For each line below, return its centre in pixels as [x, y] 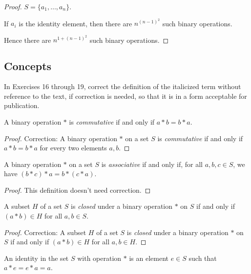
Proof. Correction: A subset [45, 232]
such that [203, 258]
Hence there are [28, 40]
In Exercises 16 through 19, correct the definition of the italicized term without [123, 86]
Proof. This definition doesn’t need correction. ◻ [77, 190]
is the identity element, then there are [75, 23]
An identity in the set [36, 258]
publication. [22, 105]
